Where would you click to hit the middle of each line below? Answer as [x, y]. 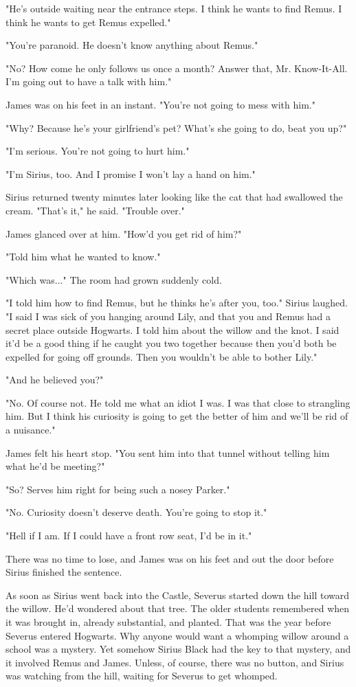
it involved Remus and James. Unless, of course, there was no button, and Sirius [175, 662]
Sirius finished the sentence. [64, 572]
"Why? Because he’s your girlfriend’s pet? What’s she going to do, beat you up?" [176, 127]
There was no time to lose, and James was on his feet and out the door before [170, 558]
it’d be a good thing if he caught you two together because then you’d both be [171, 343]
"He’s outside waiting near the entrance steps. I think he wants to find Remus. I [174, 8]
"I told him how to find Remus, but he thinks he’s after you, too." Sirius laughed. [177, 303]
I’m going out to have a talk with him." [89, 81]
